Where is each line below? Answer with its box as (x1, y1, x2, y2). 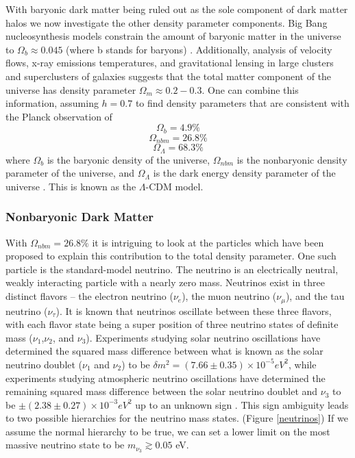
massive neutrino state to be (5, 437, 125, 452)
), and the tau (285, 289, 345, 303)
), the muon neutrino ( (182, 289, 277, 303)
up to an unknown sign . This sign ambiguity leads (135, 397, 349, 411)
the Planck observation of (5, 109, 112, 123)
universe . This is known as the (5, 179, 136, 193)
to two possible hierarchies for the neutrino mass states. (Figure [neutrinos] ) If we (5, 411, 348, 425)
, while (289, 357, 317, 371)
